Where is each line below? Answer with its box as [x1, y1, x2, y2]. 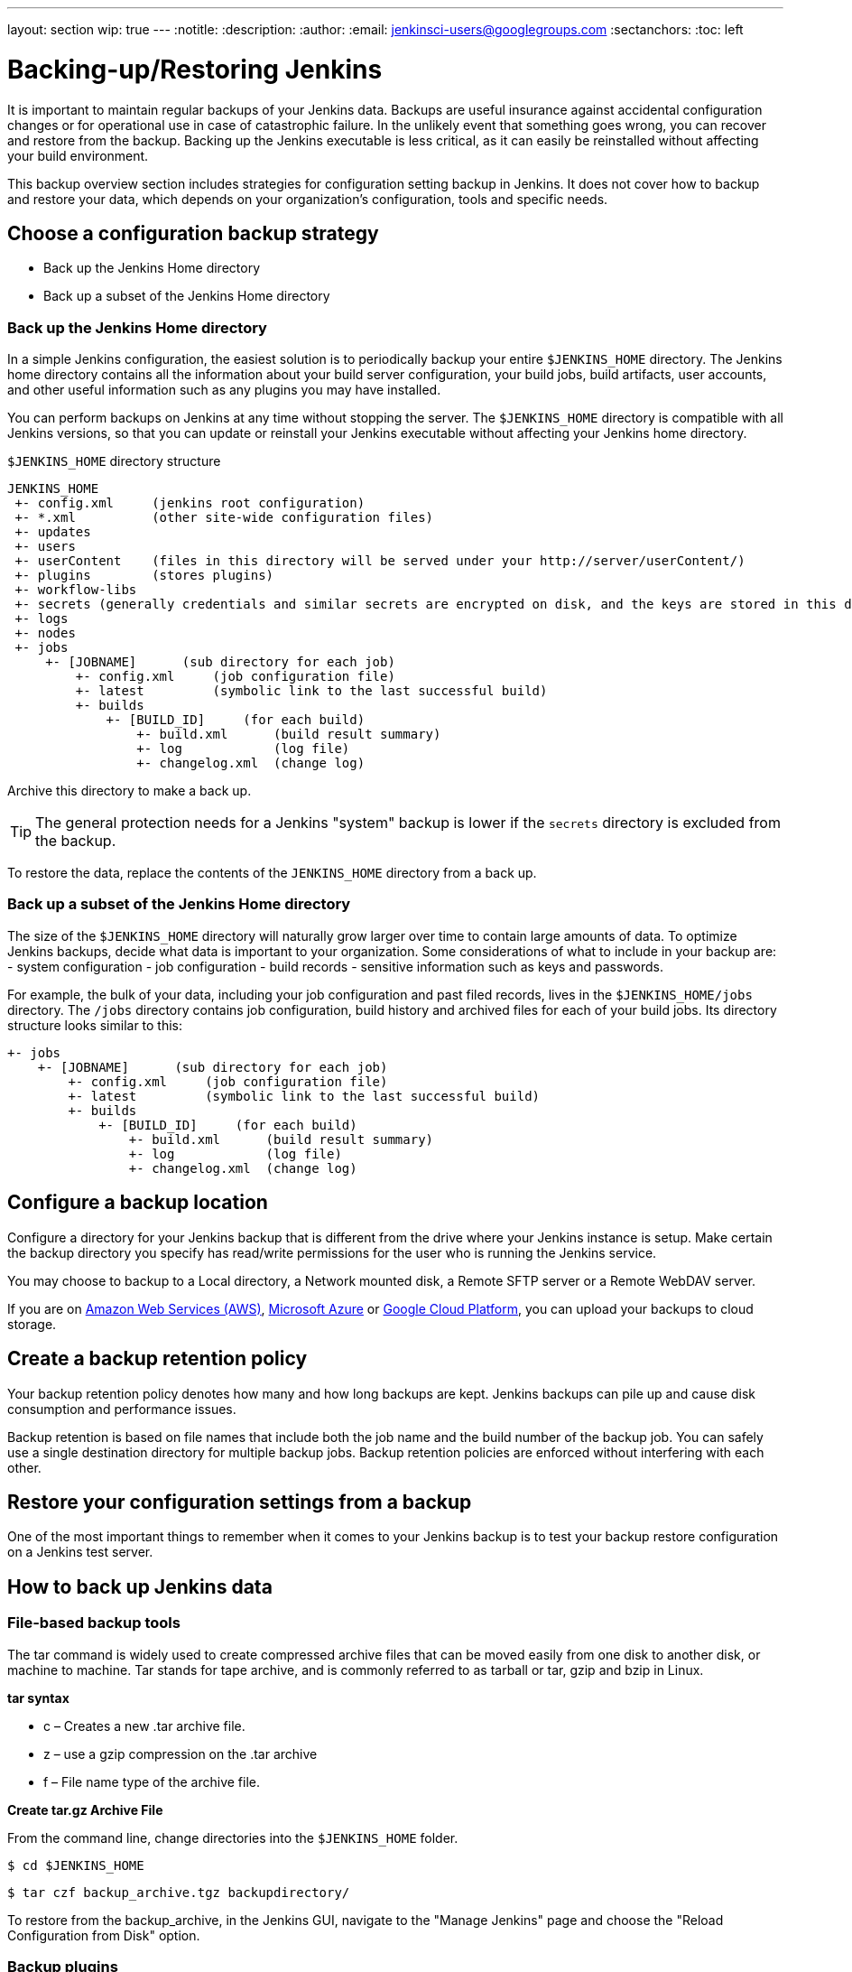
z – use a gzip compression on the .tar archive [43, 1745, 318, 1762]
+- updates [14, 525, 91, 540]
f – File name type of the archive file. [43, 1773, 260, 1790]
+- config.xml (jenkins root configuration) [14, 496, 366, 511]
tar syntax [7, 1689, 69, 1706]
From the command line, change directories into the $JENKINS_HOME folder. [7, 1829, 458, 1846]
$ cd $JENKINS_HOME [7, 1857, 144, 1873]
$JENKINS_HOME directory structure [7, 453, 221, 470]
